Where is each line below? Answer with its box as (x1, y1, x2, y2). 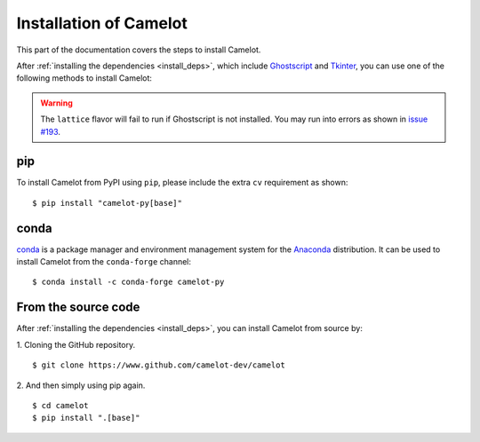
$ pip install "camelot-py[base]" (32, 198, 182, 208)
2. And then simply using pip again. (16, 380, 146, 391)
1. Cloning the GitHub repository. (16, 339, 136, 350)
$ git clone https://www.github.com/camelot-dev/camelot (32, 360, 286, 370)
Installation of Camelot (16, 13, 188, 33)
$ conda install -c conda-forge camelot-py (32, 277, 225, 288)
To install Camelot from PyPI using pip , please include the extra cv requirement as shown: (16, 178, 348, 188)
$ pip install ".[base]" (32, 413, 140, 423)
